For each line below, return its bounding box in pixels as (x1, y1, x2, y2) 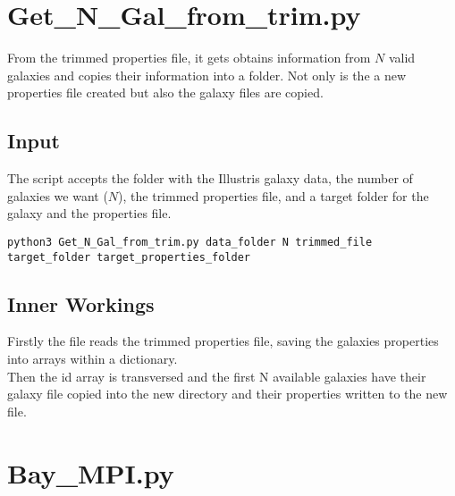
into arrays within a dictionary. (7, 349, 178, 367)
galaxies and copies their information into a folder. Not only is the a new (7, 65, 407, 84)
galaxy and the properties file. (7, 204, 172, 223)
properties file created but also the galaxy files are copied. (7, 83, 324, 102)
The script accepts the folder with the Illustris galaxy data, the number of (7, 169, 413, 188)
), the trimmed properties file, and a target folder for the (118, 186, 429, 205)
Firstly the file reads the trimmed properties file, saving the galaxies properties (7, 332, 439, 350)
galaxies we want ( (7, 186, 108, 205)
